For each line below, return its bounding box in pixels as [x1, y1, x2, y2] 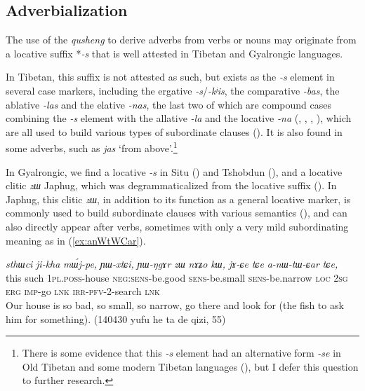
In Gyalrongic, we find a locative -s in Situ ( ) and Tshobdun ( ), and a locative [6, 164, 343, 179]
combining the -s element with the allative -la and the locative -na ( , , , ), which [6, 111, 352, 125]
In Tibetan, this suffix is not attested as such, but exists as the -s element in [6, 69, 335, 84]
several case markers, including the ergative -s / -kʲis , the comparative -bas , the [6, 83, 340, 97]
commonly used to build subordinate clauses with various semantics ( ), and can [6, 205, 347, 220]
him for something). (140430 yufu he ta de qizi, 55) [6, 311, 226, 326]
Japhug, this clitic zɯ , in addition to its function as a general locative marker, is [6, 191, 351, 206]
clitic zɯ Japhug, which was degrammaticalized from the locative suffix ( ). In [6, 178, 337, 193]
